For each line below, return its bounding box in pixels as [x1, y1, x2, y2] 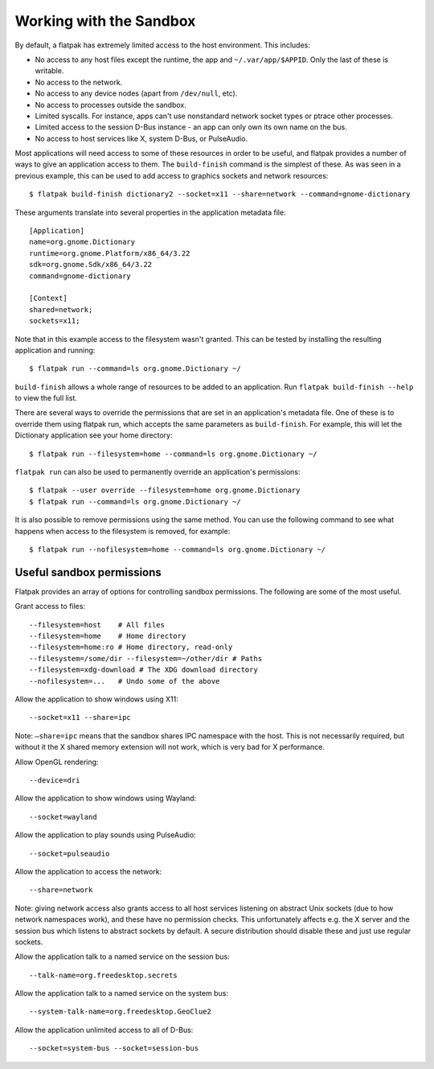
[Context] [29, 294, 68, 303]
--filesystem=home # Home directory [29, 631, 186, 641]
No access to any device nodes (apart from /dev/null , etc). [35, 88, 238, 98]
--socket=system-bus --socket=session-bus [29, 1044, 199, 1053]
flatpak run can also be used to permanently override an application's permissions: [14, 467, 301, 477]
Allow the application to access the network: [14, 866, 162, 876]
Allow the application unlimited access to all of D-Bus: [14, 1025, 194, 1034]
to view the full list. [14, 393, 78, 403]
